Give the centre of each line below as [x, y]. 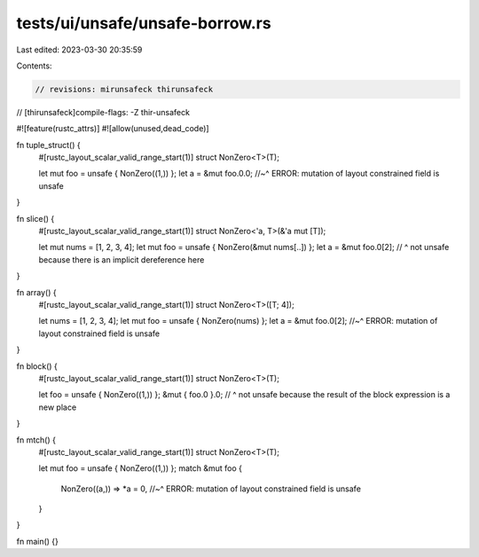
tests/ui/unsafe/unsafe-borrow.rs [144, 23]
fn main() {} [38, 541]
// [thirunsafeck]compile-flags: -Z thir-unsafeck [103, 112]
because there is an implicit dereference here [122, 259]
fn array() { [36, 292]
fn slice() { [35, 218]
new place [58, 407]
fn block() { [37, 366]
